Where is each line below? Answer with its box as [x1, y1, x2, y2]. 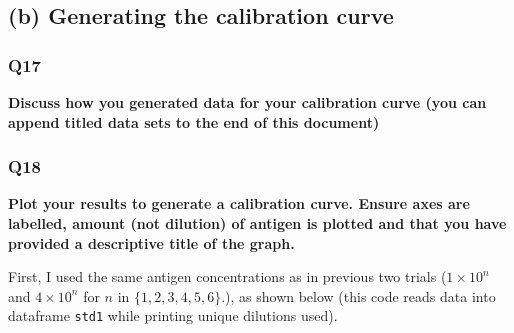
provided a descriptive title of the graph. [8, 232, 295, 253]
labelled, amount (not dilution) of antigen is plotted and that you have [8, 213, 507, 233]
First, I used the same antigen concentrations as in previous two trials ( [8, 266, 447, 287]
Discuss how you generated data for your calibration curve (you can [8, 92, 487, 112]
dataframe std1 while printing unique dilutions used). [8, 305, 338, 326]
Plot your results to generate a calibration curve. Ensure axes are [8, 193, 470, 214]
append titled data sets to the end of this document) [8, 111, 380, 132]
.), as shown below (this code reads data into [221, 285, 496, 306]
